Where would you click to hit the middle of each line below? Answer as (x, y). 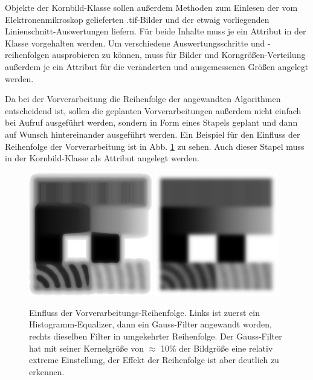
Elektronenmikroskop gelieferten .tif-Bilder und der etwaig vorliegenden (137, 19)
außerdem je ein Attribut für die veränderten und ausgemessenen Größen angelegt (157, 66)
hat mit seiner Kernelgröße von (86, 348)
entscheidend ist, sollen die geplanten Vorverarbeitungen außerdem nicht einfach (153, 110)
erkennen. (47, 371)
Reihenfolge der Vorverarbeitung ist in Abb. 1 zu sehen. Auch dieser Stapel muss (155, 146)
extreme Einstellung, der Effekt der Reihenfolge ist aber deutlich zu (154, 360)
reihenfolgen (27, 55)
